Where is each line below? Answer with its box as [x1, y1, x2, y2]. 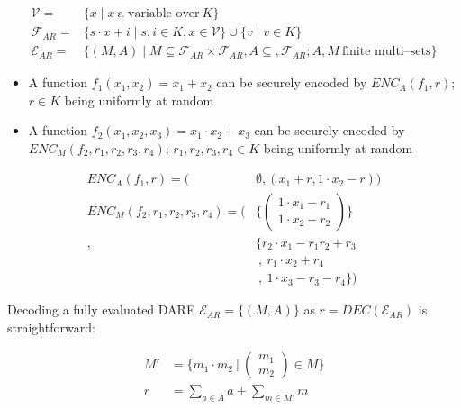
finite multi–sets [341, 45, 431, 59]
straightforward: [7, 317, 95, 336]
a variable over [117, 7, 200, 21]
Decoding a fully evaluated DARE [7, 300, 195, 319]
